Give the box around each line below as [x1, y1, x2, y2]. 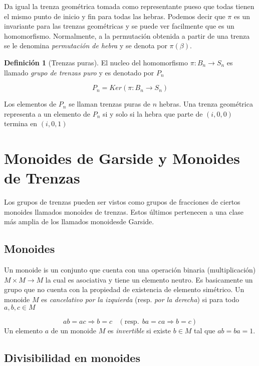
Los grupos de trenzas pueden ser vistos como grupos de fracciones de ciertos [4, 197, 240, 207]
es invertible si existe [107, 325, 171, 335]
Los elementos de [4, 99, 57, 109]
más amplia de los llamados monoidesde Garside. [4, 216, 154, 227]
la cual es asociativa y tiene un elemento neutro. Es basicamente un [45, 274, 253, 285]
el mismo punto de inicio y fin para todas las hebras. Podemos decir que [4, 11, 225, 21]
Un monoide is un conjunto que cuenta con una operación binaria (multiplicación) [4, 264, 256, 275]
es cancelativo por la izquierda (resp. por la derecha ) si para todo [41, 294, 239, 305]
